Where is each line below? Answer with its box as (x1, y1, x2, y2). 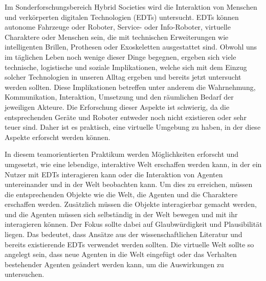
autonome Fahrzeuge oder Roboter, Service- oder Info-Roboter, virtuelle (5, 21, 231, 32)
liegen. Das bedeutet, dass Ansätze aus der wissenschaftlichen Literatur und (5, 229, 242, 240)
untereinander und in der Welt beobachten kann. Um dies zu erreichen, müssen (5, 179, 253, 190)
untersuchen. (5, 269, 45, 279)
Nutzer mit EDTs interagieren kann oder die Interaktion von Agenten (5, 169, 223, 179)
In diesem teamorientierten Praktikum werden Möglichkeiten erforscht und (5, 149, 239, 159)
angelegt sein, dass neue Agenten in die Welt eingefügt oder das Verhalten (5, 249, 237, 260)
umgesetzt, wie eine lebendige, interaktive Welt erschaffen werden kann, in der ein (5, 158, 262, 169)
